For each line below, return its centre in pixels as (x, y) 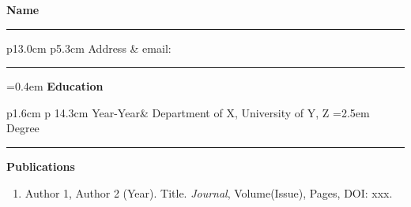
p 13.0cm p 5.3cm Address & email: (89, 48)
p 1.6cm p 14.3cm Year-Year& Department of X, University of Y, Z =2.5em (188, 112)
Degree (23, 128)
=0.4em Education (55, 86)
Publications (41, 166)
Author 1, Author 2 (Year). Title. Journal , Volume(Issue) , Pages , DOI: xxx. (209, 192)
